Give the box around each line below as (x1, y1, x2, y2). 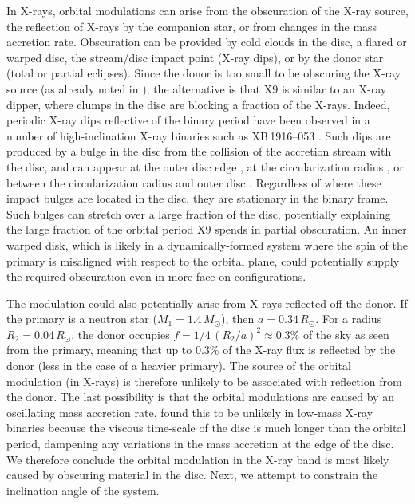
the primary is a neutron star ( (6, 310, 157, 327)
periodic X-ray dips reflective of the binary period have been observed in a (6, 112, 370, 128)
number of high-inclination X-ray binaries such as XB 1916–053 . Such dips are (6, 127, 391, 144)
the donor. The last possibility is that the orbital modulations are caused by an (6, 388, 394, 405)
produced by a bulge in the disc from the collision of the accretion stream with (6, 143, 392, 159)
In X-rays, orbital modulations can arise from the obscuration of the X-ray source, (6, 2, 409, 18)
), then (221, 310, 255, 327)
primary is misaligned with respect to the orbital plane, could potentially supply (6, 252, 400, 269)
